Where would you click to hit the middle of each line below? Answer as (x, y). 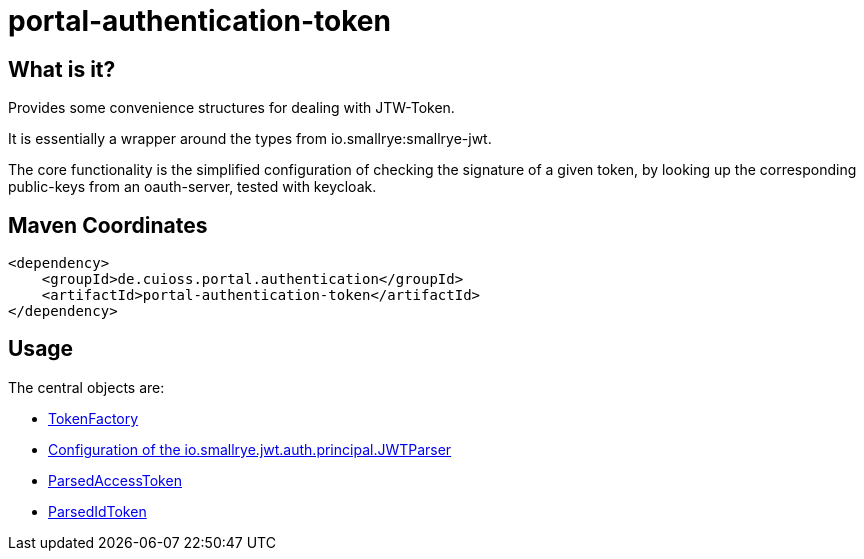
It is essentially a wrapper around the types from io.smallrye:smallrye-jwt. (250, 139)
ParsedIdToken (97, 511)
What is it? (62, 69)
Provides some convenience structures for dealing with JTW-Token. (231, 108)
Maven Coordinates (108, 225)
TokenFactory (93, 418)
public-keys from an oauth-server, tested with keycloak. (192, 187)
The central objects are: (86, 387)
